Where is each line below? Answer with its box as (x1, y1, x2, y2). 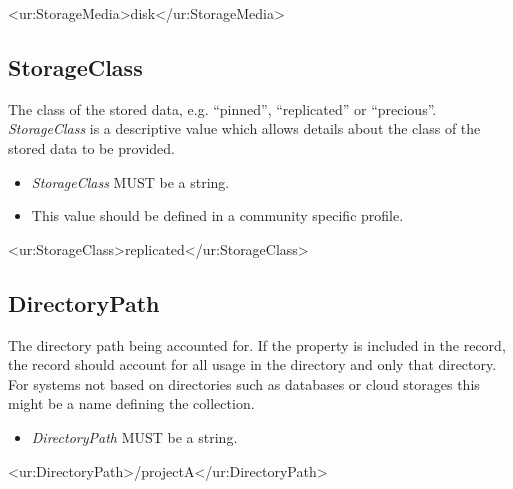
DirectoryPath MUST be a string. (31, 426, 238, 447)
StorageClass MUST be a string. (31, 171, 230, 192)
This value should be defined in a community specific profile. (31, 205, 404, 226)
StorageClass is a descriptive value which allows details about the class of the (8, 118, 481, 139)
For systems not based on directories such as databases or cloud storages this (8, 373, 480, 394)
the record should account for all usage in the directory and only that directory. (8, 354, 497, 375)
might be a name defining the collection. (8, 393, 255, 414)
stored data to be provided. (8, 137, 176, 158)
